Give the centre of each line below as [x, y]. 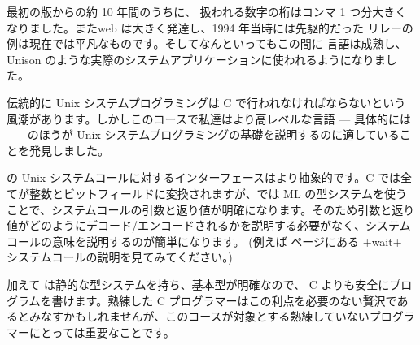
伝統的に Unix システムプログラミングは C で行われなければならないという [206, 102]
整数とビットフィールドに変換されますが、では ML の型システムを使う [218, 193]
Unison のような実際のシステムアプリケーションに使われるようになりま [196, 59]
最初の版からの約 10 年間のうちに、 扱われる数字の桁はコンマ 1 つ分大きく [207, 11]
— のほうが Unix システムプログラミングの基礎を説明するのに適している [206, 134]
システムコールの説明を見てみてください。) [120, 257]
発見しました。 [69, 150]
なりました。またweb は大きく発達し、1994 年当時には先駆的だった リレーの [210, 27]
